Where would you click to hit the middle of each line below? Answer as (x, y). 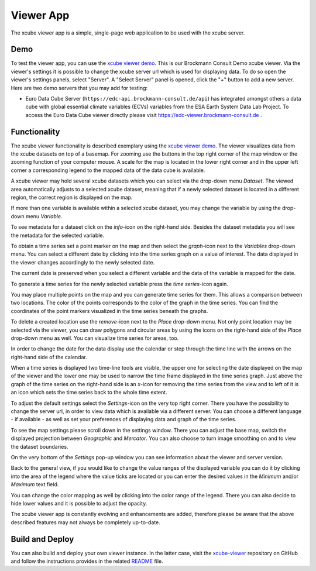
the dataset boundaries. (39, 446)
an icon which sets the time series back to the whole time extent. (89, 393)
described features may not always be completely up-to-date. (85, 522)
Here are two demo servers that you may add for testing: (79, 88)
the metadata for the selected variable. (58, 235)
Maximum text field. (35, 484)
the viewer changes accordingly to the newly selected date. (83, 262)
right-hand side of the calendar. (49, 357)
